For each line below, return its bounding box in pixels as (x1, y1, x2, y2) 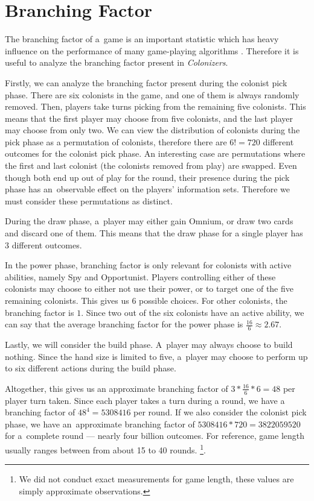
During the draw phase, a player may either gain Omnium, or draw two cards (5, 215, 293, 227)
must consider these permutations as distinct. (5, 194, 173, 207)
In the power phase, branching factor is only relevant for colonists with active (5, 259, 292, 271)
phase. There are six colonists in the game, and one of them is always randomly (5, 88, 300, 101)
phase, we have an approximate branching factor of (5, 417, 195, 430)
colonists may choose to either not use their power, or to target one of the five (5, 282, 294, 295)
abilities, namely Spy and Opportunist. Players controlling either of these (5, 270, 276, 283)
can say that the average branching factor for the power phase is (5, 318, 243, 330)
